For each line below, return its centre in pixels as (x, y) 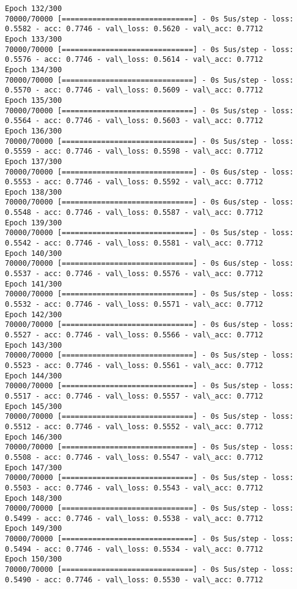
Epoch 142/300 (34, 314)
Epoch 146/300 (34, 437)
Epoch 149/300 (34, 529)
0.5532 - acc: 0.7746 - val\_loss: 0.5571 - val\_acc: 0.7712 (134, 305)
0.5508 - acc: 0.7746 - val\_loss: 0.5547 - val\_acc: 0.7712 (134, 457)
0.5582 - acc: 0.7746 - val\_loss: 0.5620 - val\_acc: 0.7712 (134, 29)
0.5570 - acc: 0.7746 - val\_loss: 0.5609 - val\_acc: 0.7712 (134, 90)
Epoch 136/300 (34, 131)
